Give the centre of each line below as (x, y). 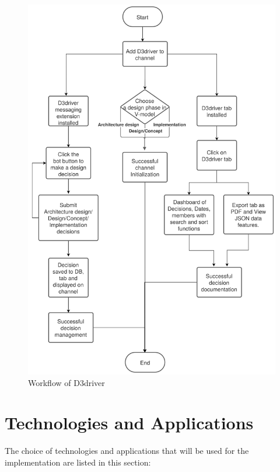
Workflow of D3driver (66, 382)
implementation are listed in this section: (78, 462)
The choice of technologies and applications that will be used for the (127, 451)
